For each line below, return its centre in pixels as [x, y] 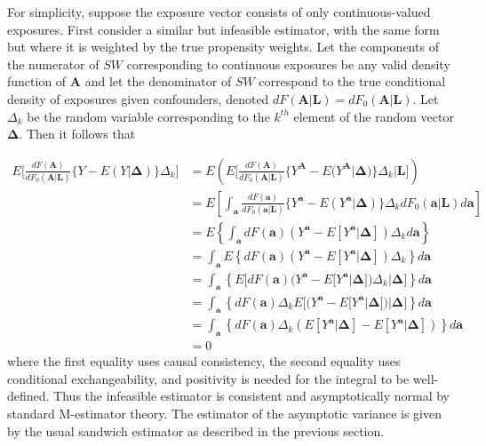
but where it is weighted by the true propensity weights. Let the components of [223, 47]
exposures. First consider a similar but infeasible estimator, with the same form [223, 29]
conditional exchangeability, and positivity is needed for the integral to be [208, 378]
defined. [28, 396]
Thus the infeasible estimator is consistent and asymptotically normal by [252, 396]
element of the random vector [374, 116]
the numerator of [53, 64]
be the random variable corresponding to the [148, 116]
